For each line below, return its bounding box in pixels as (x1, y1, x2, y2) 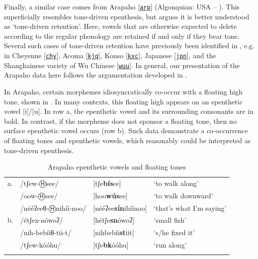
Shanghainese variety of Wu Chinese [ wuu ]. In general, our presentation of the (4, 60, 240, 70)
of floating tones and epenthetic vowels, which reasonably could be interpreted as (4, 135, 251, 145)
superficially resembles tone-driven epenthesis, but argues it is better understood (4, 11, 250, 21)
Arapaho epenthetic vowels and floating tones (48, 162, 186, 172)
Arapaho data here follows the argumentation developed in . (4, 70, 187, 80)
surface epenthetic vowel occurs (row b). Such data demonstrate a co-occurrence (4, 125, 248, 136)
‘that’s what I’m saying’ (154, 202, 227, 213)
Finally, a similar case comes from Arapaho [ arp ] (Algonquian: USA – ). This (4, 1, 240, 11)
